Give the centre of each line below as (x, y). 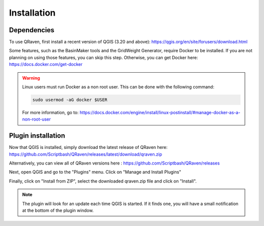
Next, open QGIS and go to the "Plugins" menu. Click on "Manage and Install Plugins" (95, 172)
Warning (31, 78)
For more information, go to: (50, 112)
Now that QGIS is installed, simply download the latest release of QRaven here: (88, 147)
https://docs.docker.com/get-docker (46, 64)
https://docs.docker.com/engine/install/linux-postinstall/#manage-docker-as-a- (160, 112)
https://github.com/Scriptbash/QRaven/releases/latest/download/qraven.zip (86, 154)
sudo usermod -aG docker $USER (70, 100)
